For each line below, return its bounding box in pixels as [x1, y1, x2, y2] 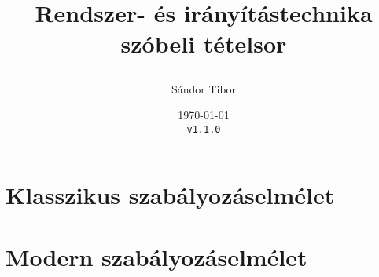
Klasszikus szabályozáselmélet [6, 179, 335, 211]
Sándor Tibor [171, 80, 237, 97]
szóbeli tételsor [120, 27, 287, 60]
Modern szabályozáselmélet [6, 240, 307, 272]
